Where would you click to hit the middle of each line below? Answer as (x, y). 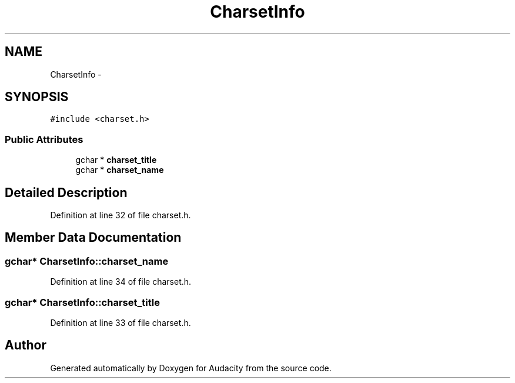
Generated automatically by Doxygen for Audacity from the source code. (191, 368)
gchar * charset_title (116, 160)
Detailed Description (66, 192)
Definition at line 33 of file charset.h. (121, 323)
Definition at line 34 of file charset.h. (121, 282)
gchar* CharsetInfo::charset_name (87, 261)
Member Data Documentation (93, 238)
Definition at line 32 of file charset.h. (121, 215)
